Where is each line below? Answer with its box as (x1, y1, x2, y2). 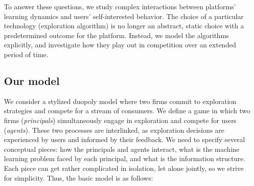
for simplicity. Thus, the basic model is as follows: (4, 172, 153, 183)
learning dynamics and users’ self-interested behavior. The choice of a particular (4, 11, 244, 21)
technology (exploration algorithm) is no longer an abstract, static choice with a (4, 21, 244, 31)
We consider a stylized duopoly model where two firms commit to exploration (4, 96, 236, 106)
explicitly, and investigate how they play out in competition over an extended (4, 40, 236, 50)
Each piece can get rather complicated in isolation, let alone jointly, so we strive (4, 163, 244, 173)
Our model (4, 73, 60, 88)
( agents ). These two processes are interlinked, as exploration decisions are (4, 124, 225, 135)
